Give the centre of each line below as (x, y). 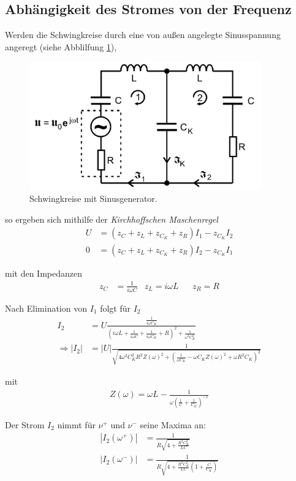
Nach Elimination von (46, 308)
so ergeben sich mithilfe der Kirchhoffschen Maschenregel (112, 219)
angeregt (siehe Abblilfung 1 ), (61, 46)
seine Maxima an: (173, 424)
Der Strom (25, 424)
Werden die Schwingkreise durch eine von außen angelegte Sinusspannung (143, 35)
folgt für (116, 308)
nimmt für (76, 424)
